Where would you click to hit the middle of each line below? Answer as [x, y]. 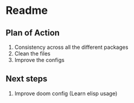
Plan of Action [33, 33]
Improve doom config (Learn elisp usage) [66, 93]
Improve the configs [39, 60]
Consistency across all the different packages [71, 47]
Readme [27, 11]
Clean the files [32, 54]
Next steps [27, 79]
